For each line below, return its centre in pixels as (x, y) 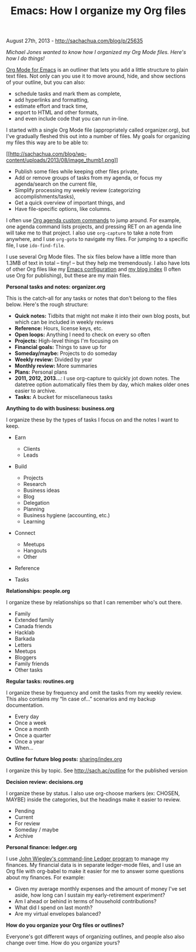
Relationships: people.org (38, 591)
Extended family (34, 620)
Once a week (30, 723)
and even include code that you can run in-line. (71, 119)
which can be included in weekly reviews (64, 322)
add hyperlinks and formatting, (51, 100)
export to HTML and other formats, (56, 112)
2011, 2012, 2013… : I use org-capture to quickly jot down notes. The (97, 378)
